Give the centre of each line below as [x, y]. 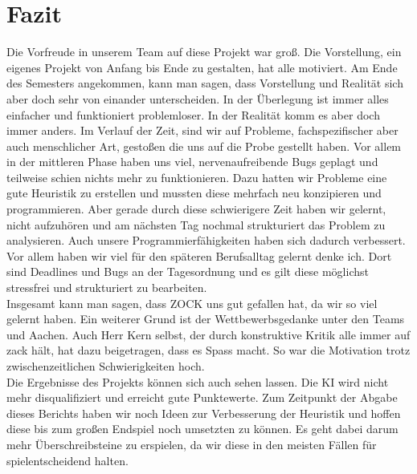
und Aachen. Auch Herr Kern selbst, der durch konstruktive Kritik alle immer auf [208, 334]
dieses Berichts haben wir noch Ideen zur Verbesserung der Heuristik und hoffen [204, 413]
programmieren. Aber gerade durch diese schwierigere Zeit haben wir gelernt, [196, 209]
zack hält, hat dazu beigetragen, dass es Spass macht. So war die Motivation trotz [208, 350]
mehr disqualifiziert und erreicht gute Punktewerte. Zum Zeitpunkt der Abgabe [202, 397]
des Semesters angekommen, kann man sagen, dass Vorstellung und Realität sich [205, 83]
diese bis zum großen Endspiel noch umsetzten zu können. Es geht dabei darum [202, 429]
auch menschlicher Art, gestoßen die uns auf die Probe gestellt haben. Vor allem [204, 146]
